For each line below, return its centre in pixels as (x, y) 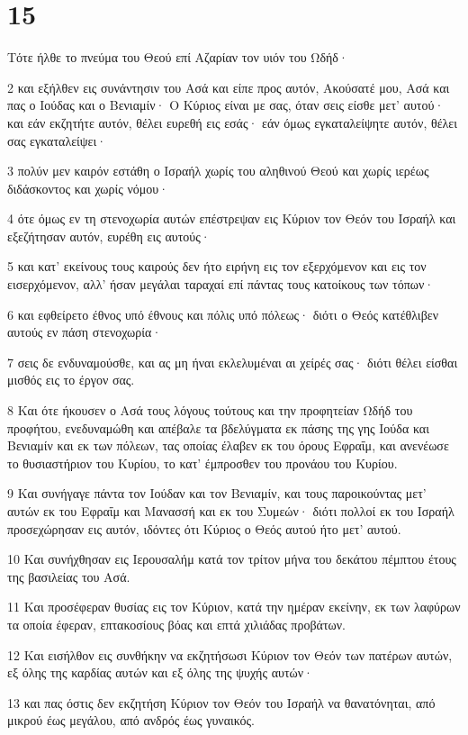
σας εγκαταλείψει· (57, 140)
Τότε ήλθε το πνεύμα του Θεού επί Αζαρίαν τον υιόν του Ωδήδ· (178, 57)
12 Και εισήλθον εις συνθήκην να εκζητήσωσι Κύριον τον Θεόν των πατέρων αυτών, (230, 654)
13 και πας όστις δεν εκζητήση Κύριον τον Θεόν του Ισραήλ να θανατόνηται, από (221, 702)
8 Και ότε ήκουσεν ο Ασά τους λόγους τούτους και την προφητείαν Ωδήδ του (210, 410)
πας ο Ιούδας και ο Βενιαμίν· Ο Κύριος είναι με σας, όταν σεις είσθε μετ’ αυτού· (226, 105)
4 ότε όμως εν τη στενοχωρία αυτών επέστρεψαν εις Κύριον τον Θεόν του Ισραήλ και (232, 218)
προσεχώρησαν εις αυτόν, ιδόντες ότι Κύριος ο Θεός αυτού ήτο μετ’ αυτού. (204, 528)
